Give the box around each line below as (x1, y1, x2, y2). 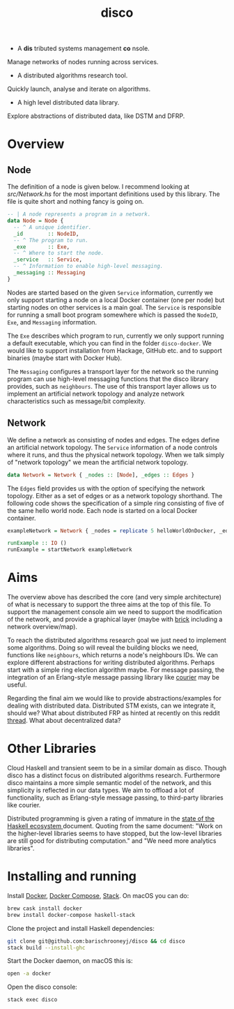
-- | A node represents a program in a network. (7, 211, 151, 218)
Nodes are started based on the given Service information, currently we (7, 288, 214, 297)
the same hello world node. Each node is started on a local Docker (7, 506, 198, 514)
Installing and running (7, 869, 137, 884)
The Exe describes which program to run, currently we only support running (7, 331, 224, 340)
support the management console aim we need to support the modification (7, 608, 222, 616)
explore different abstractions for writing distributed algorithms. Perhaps (7, 658, 215, 667)
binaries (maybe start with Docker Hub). (7, 354, 123, 362)
